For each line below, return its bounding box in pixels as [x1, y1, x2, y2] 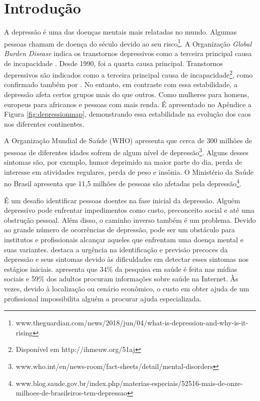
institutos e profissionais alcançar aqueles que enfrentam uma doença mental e [4, 234, 243, 245]
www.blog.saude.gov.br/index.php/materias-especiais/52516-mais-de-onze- [15, 377, 243, 388]
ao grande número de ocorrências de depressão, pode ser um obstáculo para [4, 224, 235, 235]
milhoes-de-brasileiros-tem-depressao [15, 387, 127, 398]
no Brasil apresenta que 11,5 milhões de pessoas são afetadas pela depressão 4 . [4, 177, 241, 189]
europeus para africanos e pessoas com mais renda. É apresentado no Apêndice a [4, 99, 251, 109]
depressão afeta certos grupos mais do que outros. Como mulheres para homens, [4, 89, 249, 99]
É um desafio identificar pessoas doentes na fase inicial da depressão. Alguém [4, 195, 240, 205]
